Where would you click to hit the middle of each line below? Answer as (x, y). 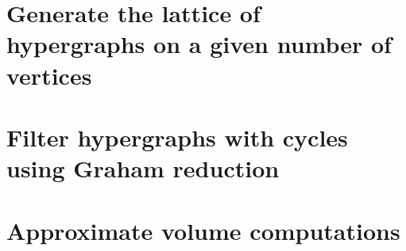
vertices (49, 75)
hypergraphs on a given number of (199, 44)
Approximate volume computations (203, 230)
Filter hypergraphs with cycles (177, 137)
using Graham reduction (143, 168)
